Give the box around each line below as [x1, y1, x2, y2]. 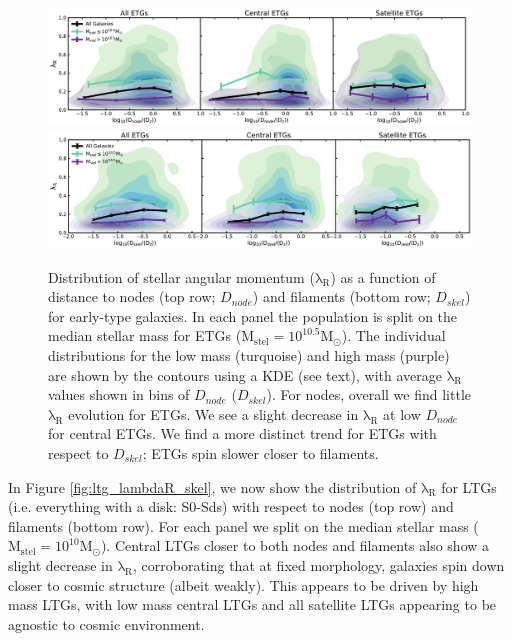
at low [383, 403, 421, 424]
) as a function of [330, 266, 436, 287]
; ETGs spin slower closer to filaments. [142, 442, 379, 463]
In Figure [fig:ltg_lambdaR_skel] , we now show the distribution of [8, 476, 417, 497]
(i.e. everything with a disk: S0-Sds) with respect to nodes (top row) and [8, 496, 454, 517]
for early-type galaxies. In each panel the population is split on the [48, 305, 458, 326]
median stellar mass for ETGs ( [48, 325, 242, 346]
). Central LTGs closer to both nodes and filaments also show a [100, 535, 490, 556]
